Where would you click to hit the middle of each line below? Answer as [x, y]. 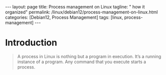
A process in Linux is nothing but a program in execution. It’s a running [89, 56]
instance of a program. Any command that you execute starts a [82, 62]
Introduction [31, 43]
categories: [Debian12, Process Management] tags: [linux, [64, 17]
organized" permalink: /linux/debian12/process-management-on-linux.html [82, 12]
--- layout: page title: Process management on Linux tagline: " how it [75, 7]
